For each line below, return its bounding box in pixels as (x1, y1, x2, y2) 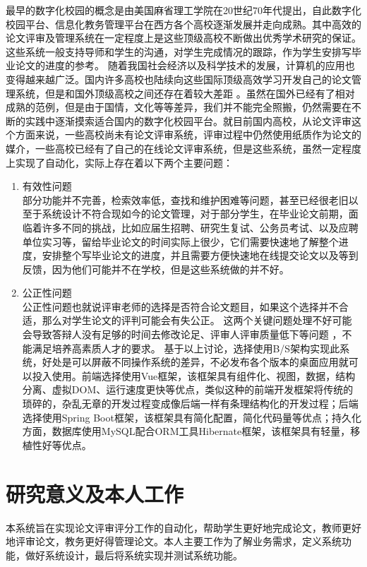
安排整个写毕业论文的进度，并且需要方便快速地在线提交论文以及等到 (42, 248, 359, 263)
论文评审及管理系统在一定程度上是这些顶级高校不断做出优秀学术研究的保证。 (6, 30, 361, 45)
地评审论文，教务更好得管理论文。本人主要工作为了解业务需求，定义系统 (6, 534, 342, 549)
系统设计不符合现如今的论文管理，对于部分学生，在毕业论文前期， (42, 206, 349, 221)
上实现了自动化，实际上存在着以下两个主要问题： (6, 155, 233, 169)
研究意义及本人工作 (6, 479, 184, 508)
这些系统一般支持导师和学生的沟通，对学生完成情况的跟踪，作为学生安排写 (6, 44, 351, 59)
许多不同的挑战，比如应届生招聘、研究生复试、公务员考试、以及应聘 (42, 220, 359, 234)
